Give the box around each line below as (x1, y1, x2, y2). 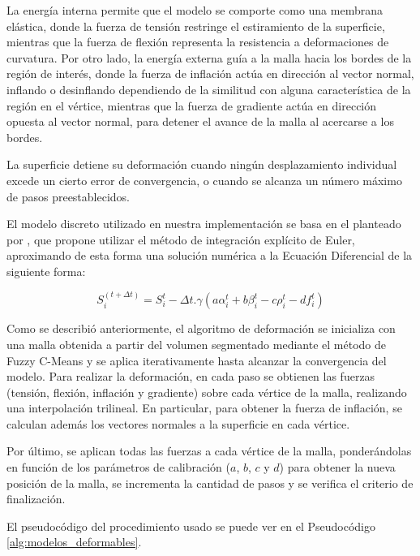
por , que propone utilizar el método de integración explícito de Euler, (6, 231, 355, 248)
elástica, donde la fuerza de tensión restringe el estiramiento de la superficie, (6, 17, 385, 34)
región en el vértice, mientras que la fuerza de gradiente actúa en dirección (6, 97, 377, 114)
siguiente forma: (6, 262, 86, 279)
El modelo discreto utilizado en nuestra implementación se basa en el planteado (6, 215, 401, 232)
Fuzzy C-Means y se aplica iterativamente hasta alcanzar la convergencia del (6, 351, 387, 369)
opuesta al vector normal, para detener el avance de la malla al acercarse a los (6, 113, 394, 130)
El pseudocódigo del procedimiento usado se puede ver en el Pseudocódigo (6, 517, 375, 534)
